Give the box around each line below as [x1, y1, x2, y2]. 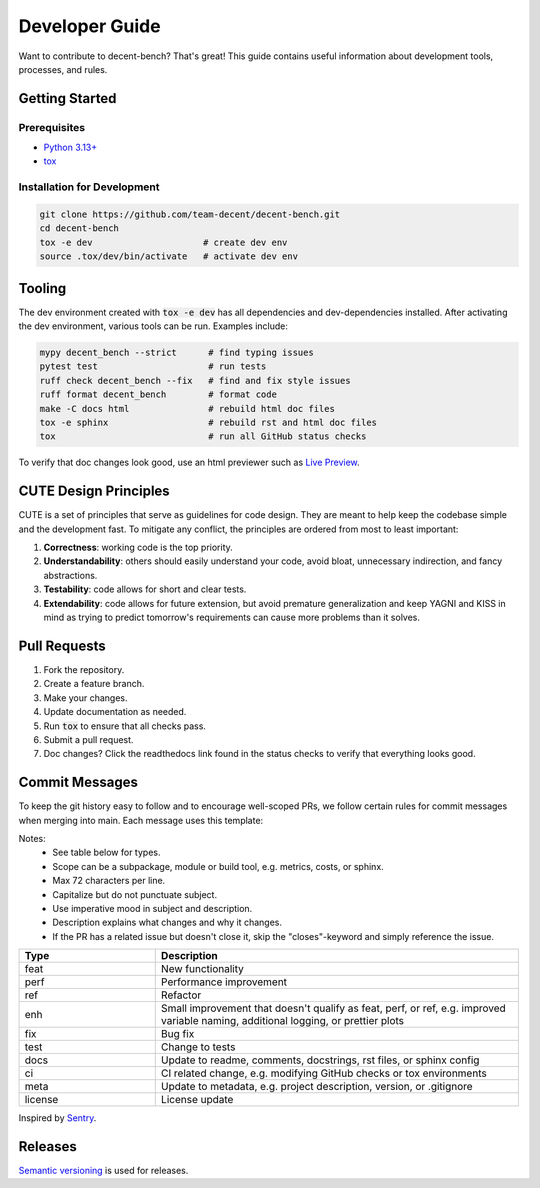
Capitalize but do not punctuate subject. [52, 888, 218, 900]
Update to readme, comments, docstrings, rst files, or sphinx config [160, 1053, 480, 1067]
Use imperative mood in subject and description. [52, 902, 253, 914]
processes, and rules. [18, 63, 108, 75]
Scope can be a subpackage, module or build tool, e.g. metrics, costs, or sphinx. [52, 860, 384, 872]
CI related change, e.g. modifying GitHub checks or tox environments [160, 1066, 487, 1080]
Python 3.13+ [43, 141, 98, 154]
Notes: [18, 832, 46, 844]
